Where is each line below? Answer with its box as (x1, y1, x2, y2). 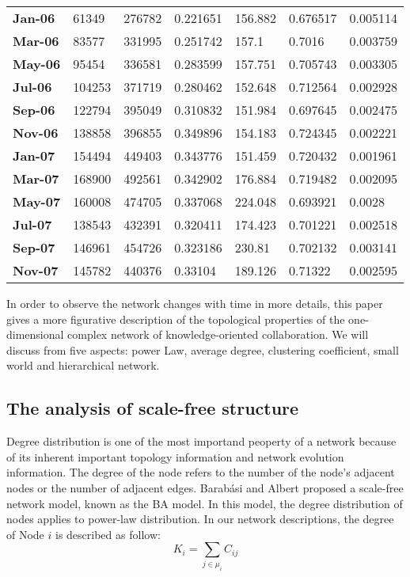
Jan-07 (13, 146, 55, 165)
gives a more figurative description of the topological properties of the (6, 310, 345, 327)
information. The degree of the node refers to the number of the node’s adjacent (6, 464, 395, 480)
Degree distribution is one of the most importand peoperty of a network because (6, 433, 397, 450)
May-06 (13, 55, 61, 73)
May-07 (13, 192, 61, 211)
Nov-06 (13, 123, 59, 142)
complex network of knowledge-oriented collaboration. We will (67, 326, 369, 343)
